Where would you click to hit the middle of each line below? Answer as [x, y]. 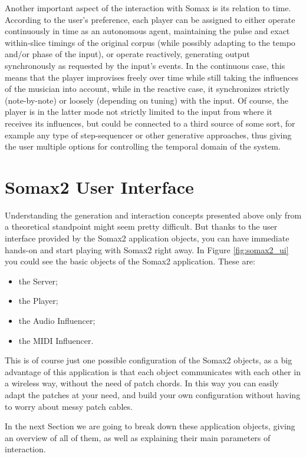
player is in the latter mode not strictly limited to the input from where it [139, 112]
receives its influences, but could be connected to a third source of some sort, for [150, 123]
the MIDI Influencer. [56, 340]
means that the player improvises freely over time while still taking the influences [152, 77]
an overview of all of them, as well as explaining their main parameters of [138, 437]
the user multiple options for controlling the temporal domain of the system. [143, 146]
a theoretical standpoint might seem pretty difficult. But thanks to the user [141, 226]
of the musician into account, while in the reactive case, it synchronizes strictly [147, 89]
